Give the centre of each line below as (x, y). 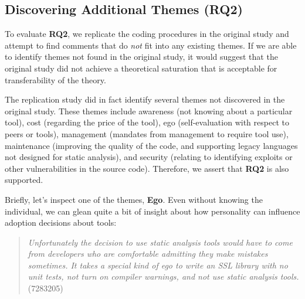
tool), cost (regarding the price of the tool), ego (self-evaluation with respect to (147, 122)
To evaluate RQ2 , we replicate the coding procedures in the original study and (147, 34)
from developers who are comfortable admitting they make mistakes (148, 254)
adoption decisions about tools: (61, 222)
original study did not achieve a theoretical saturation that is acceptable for (141, 68)
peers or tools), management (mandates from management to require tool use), (147, 133)
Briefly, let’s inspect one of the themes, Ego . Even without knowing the (134, 199)
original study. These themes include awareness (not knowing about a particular (149, 111)
